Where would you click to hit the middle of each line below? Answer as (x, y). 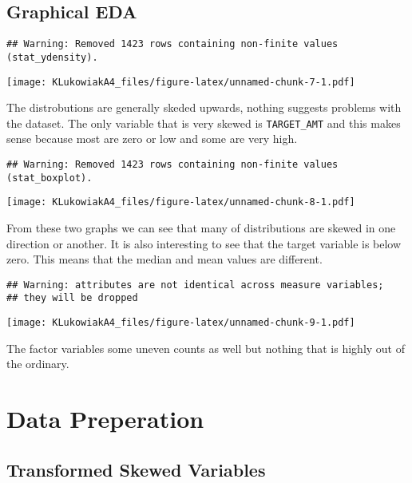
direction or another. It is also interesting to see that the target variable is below (204, 243)
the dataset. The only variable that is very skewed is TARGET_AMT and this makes (204, 123)
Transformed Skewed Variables (136, 469)
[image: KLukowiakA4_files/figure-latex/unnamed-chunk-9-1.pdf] (181, 323)
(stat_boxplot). (50, 178)
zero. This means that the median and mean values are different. (164, 259)
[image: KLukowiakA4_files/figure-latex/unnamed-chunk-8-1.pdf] (181, 202)
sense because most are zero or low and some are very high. (152, 139)
